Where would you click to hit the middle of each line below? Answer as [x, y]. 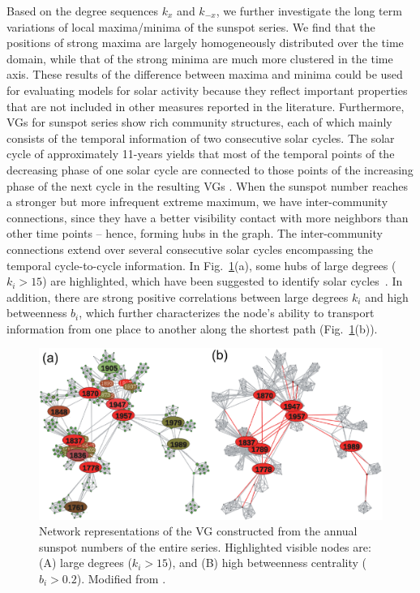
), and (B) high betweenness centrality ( [267, 563]
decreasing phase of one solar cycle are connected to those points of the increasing [210, 169]
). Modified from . [121, 579]
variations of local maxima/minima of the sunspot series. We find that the [191, 26]
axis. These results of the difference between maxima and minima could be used [205, 74]
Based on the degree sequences [83, 11]
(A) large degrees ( [86, 563]
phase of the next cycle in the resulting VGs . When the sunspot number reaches [207, 185]
